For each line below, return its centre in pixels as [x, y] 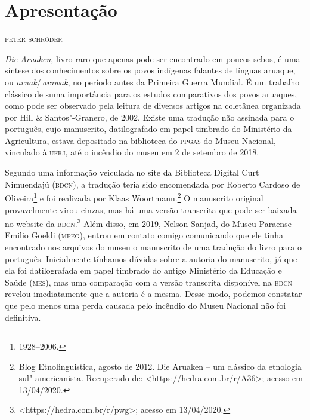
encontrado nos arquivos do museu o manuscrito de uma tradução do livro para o [153, 246]
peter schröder [34, 39]
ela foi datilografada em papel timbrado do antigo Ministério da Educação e [143, 270]
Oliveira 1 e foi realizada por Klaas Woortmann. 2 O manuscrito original [134, 197]
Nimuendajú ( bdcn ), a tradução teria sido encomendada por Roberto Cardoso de [153, 184]
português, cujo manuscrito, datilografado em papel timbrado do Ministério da [148, 129]
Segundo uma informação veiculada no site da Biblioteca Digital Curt [132, 172]
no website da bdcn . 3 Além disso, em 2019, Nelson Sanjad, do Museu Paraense [148, 223]
